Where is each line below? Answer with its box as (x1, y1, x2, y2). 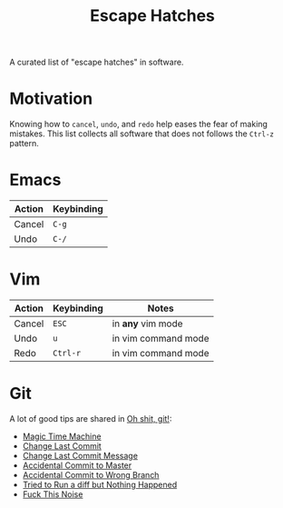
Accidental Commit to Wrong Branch (22, 469, 160, 480)
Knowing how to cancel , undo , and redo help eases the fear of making (9, 119, 268, 130)
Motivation (9, 88, 93, 109)
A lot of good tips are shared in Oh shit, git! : (9, 413, 172, 423)
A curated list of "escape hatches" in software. (9, 56, 184, 68)
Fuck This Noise (22, 488, 83, 500)
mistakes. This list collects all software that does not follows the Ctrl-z (9, 128, 275, 139)
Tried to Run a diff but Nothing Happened (22, 479, 178, 490)
